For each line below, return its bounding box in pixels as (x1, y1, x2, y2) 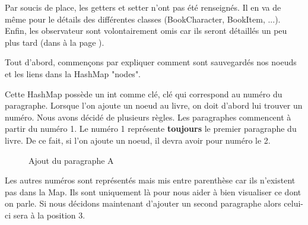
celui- (284, 197, 303, 210)
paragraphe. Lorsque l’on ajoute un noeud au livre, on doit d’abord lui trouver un (5, 99, 303, 112)
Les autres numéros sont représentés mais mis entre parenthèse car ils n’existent (5, 174, 296, 186)
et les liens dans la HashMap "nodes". (5, 67, 141, 80)
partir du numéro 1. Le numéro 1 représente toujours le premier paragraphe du (5, 122, 297, 135)
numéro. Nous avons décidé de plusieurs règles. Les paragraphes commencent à (5, 110, 291, 123)
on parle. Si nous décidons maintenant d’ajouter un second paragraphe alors (5, 197, 281, 210)
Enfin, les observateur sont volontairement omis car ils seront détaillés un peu (5, 24, 287, 37)
